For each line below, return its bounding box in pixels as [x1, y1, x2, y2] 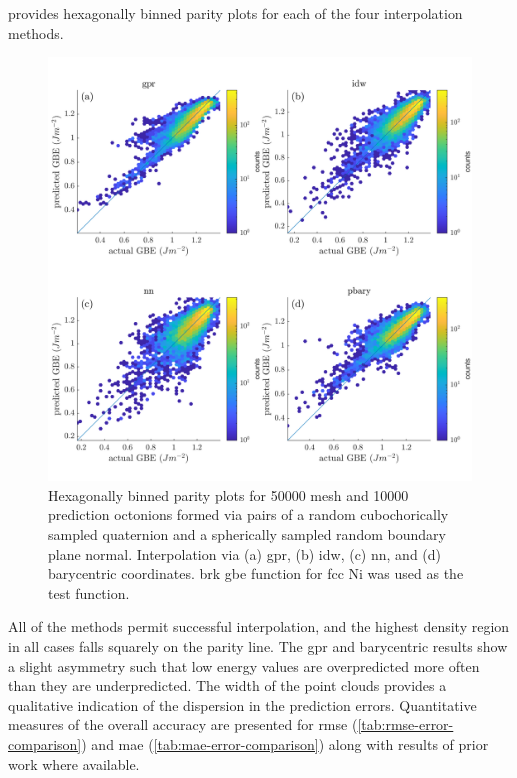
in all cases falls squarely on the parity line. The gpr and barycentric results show [8, 635, 508, 656]
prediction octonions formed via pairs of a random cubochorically [48, 504, 449, 525]
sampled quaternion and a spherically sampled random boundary [48, 523, 446, 544]
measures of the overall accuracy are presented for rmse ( [8, 714, 358, 735]
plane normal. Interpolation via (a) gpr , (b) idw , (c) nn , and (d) [48, 543, 442, 564]
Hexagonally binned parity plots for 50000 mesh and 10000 [48, 484, 409, 505]
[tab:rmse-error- [357, 714, 454, 735]
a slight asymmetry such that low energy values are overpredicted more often [8, 655, 480, 676]
